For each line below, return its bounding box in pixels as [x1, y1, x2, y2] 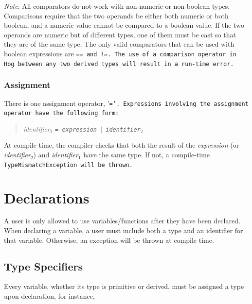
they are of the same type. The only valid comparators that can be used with [4, 39, 234, 49]
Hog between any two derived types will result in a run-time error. [4, 60, 234, 68]
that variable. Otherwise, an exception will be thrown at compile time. [4, 235, 214, 245]
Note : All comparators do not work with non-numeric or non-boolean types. [4, 1, 230, 11]
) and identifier [33, 150, 78, 160]
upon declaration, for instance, [4, 291, 95, 301]
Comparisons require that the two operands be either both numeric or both [4, 10, 229, 20]
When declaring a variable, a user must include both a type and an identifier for [4, 225, 243, 236]
